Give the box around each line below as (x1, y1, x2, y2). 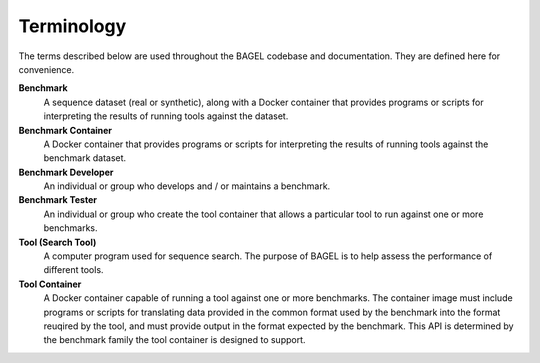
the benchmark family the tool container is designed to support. (43, 334, 306, 346)
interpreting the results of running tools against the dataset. (43, 110, 289, 122)
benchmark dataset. (43, 152, 127, 164)
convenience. (18, 63, 75, 75)
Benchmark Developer (18, 166, 114, 178)
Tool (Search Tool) (18, 236, 97, 248)
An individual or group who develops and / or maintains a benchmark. (43, 180, 331, 192)
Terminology (18, 15, 127, 37)
